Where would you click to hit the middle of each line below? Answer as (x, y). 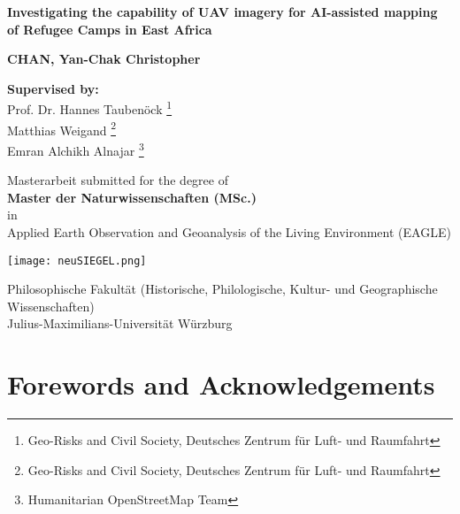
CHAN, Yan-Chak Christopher (104, 59)
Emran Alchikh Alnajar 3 (76, 149)
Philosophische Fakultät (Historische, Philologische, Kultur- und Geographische (222, 289)
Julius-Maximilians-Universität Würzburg (120, 323)
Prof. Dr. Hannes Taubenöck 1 (90, 108)
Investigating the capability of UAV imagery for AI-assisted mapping (222, 12)
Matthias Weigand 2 (61, 128)
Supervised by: (53, 88)
